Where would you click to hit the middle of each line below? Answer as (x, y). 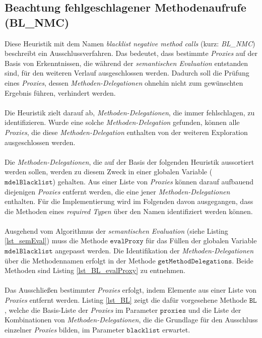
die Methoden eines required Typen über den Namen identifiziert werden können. (129, 211)
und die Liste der (215, 310)
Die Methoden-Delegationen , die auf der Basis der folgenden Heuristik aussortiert (129, 161)
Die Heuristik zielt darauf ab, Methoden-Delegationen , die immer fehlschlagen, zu (130, 112)
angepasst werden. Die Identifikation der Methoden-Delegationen (154, 251)
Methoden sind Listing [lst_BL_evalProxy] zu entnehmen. (95, 270)
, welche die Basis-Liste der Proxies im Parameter (81, 310)
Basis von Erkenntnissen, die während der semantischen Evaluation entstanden (126, 63)
